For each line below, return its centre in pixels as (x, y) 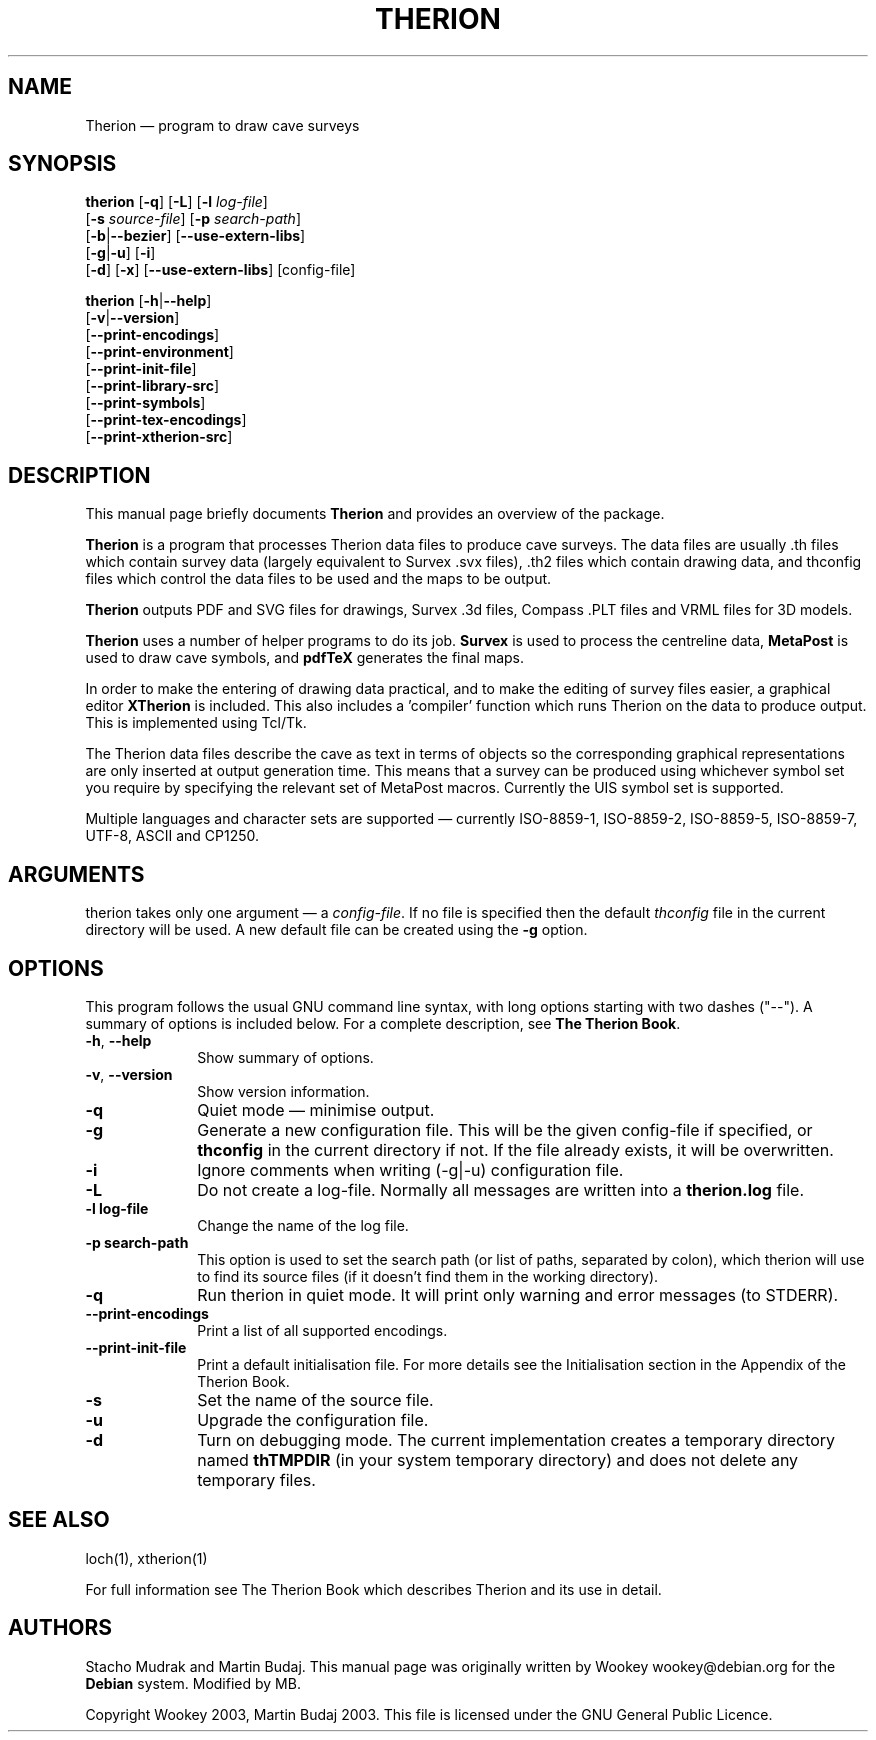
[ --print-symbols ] (145, 403)
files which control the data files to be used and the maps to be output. (318, 579)
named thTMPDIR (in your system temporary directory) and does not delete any (498, 1459)
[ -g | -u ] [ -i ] (120, 253)
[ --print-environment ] (159, 352)
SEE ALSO (59, 1520)
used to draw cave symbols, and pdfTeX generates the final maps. (305, 658)
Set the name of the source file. (315, 1399)
